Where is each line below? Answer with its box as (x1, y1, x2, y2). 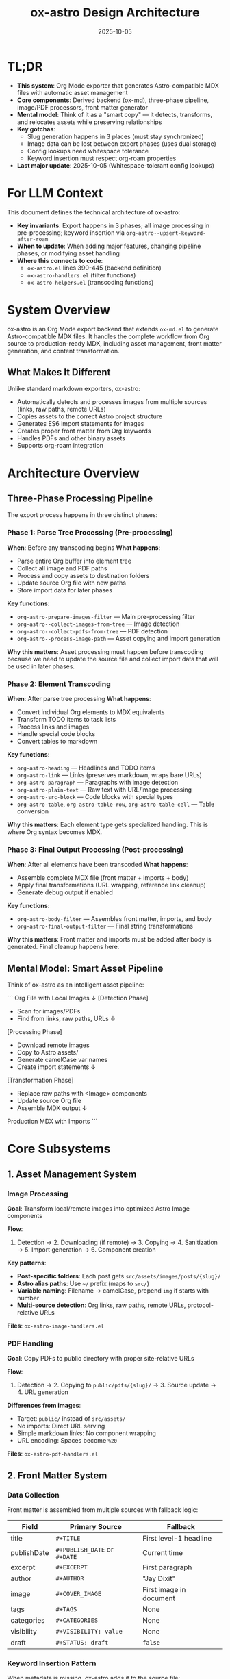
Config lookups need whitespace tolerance (27, 147, 149, 155)
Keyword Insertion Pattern (7, 1658, 97, 1668)
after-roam (16, 236, 49, 242)
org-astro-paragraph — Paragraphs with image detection (16, 778, 179, 786)
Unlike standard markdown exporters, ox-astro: (7, 385, 140, 393)
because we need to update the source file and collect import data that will (7, 655, 218, 663)
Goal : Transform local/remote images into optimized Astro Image (7, 1204, 190, 1213)
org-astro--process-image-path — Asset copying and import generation (16, 634, 220, 642)
